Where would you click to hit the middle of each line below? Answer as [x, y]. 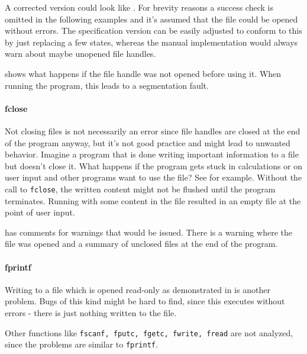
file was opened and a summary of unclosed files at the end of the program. [141, 244]
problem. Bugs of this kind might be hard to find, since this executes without [145, 301]
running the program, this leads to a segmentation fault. [107, 85]
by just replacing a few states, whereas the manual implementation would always [151, 42]
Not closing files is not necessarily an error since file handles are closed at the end [153, 131]
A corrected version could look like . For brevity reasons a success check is [139, 7]
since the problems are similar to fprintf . [81, 344]
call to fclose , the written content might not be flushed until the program [140, 189]
